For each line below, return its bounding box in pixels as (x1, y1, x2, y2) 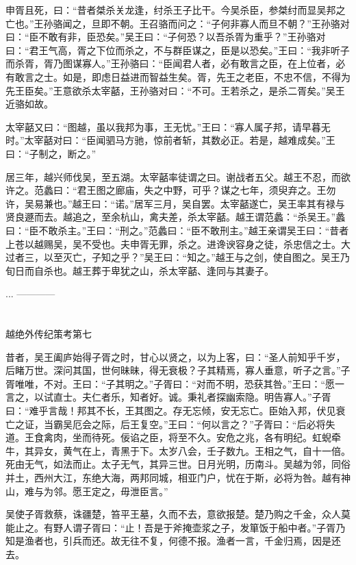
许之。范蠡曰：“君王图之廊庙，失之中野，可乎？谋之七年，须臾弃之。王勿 (5, 183, 336, 197)
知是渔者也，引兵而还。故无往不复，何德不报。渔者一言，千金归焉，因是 (5, 533, 331, 548)
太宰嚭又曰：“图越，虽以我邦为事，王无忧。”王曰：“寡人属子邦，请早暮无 (5, 119, 331, 134)
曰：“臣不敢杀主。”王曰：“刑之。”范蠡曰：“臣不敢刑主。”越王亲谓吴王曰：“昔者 (5, 223, 349, 237)
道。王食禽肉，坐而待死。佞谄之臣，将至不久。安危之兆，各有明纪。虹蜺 (5, 430, 331, 444)
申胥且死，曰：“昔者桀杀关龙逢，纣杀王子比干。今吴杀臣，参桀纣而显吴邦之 (5, 3, 346, 16)
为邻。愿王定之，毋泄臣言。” (43, 484, 168, 498)
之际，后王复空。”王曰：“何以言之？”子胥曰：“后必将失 (91, 416, 335, 431)
